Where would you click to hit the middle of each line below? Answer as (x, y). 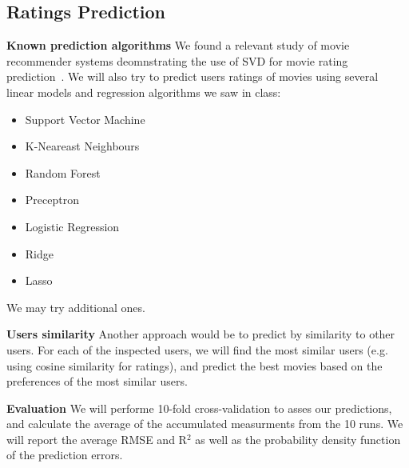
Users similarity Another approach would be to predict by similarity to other (201, 334)
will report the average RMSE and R (97, 439)
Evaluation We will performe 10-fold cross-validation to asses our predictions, (199, 408)
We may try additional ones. (76, 307)
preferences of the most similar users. (97, 381)
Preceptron (52, 200)
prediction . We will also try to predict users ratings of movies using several (193, 76)
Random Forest (63, 172)
